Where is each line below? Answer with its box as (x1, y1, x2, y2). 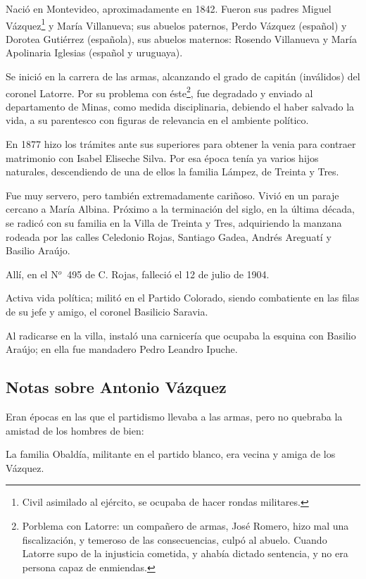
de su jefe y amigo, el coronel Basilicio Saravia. (6, 304, 208, 318)
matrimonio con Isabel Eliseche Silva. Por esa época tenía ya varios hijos (6, 150, 319, 165)
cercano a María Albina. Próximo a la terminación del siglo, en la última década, (6, 201, 355, 216)
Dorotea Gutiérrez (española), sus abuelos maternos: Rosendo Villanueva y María (6, 31, 357, 46)
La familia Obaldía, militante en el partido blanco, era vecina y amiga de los (6, 447, 336, 461)
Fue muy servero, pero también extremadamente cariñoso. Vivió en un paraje (6, 187, 339, 202)
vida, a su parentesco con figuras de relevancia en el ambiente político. (6, 113, 309, 127)
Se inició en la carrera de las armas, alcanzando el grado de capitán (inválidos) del (6, 69, 360, 84)
